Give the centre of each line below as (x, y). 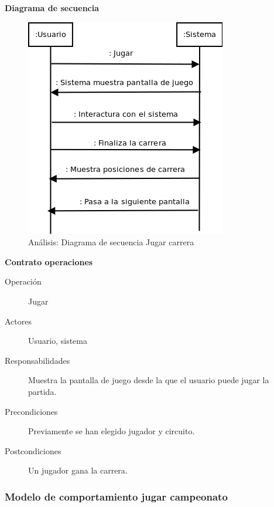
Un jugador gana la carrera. (78, 470)
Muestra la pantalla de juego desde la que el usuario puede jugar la (149, 380)
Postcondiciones (33, 450)
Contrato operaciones (49, 261)
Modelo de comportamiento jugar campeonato (116, 496)
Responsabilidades (37, 360)
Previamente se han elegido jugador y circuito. (112, 431)
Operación (23, 281)
